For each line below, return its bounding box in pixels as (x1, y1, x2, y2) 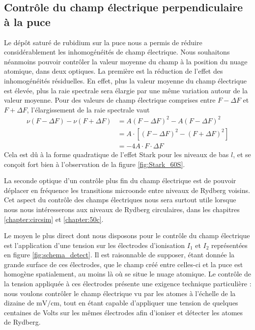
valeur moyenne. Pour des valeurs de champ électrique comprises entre (4, 95, 216, 105)
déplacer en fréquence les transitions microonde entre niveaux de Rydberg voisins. (4, 185, 250, 195)
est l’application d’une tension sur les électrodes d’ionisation (4, 240, 185, 250)
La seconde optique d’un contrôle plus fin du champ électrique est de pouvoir (4, 175, 236, 186)
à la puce (4, 14, 51, 29)
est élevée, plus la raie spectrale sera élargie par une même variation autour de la (4, 85, 248, 95)
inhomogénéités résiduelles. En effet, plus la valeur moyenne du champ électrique (4, 75, 247, 85)
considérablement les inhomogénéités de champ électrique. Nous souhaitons (4, 47, 230, 57)
